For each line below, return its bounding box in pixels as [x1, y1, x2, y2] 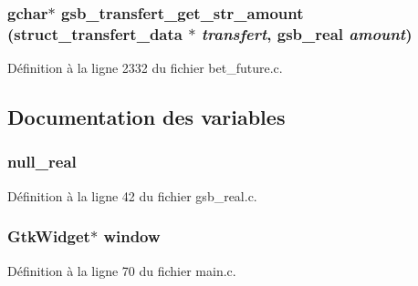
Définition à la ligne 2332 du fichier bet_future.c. [7, 58, 283, 77]
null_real [7, 150, 77, 173]
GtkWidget [7, 225, 90, 248]
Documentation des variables [7, 103, 286, 131]
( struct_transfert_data [7, 22, 183, 45]
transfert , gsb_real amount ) [201, 22, 413, 45]
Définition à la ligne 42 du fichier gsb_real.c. [7, 186, 257, 205]
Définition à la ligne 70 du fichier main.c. [7, 260, 236, 280]
